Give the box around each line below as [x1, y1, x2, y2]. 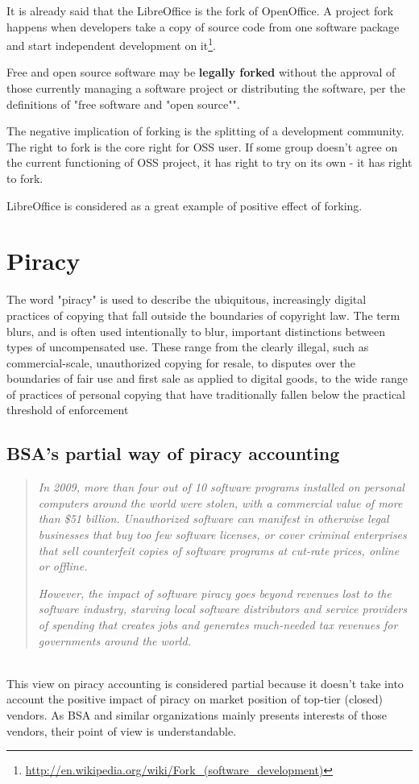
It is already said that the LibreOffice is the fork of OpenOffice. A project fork [6, 2, 394, 19]
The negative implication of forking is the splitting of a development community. [6, 122, 404, 139]
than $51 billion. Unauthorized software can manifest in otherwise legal [38, 510, 389, 527]
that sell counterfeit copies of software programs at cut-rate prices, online [38, 541, 400, 558]
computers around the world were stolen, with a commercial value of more [38, 494, 403, 511]
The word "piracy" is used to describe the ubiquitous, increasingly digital [6, 291, 367, 308]
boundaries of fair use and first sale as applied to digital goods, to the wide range [6, 370, 409, 387]
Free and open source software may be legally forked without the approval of [6, 64, 396, 81]
